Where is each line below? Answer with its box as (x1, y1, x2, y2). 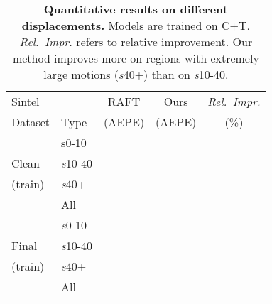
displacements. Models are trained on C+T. (21, 17, 250, 33)
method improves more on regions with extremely (12, 50, 259, 66)
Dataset (11, 114, 50, 130)
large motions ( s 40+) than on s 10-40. (43, 66, 229, 82)
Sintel (11, 93, 40, 109)
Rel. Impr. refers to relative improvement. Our (19, 33, 253, 50)
